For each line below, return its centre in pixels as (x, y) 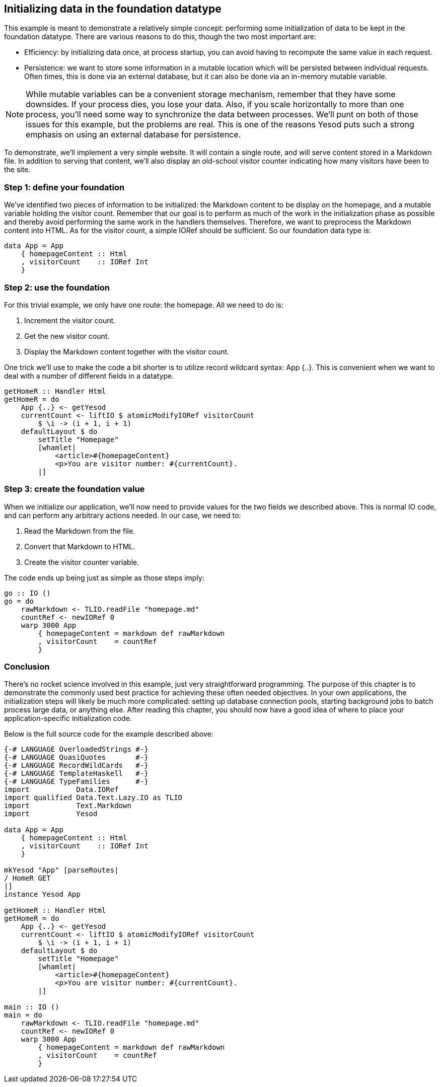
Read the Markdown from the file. (80, 531)
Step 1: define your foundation (64, 187)
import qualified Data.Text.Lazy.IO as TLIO (93, 798)
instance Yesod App (42, 894)
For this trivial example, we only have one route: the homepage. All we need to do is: (144, 305)
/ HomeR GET (27, 878)
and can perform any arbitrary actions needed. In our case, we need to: (123, 515)
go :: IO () (27, 593)
